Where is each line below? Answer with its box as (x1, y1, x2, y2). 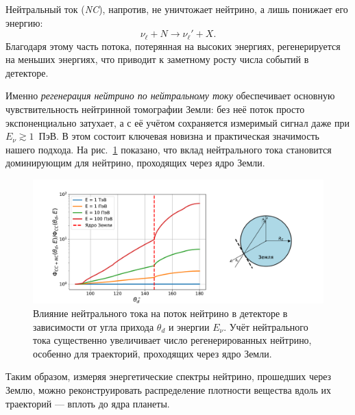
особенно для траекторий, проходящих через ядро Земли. (33, 346, 272, 360)
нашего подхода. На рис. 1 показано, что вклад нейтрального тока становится (5, 142, 332, 156)
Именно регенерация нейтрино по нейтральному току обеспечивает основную (5, 88, 335, 103)
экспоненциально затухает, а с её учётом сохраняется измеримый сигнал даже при (5, 115, 350, 129)
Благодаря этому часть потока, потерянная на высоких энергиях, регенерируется (5, 38, 341, 53)
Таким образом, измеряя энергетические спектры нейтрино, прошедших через (5, 369, 332, 383)
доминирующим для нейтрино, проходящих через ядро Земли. (5, 155, 265, 170)
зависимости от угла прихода (33, 319, 154, 334)
